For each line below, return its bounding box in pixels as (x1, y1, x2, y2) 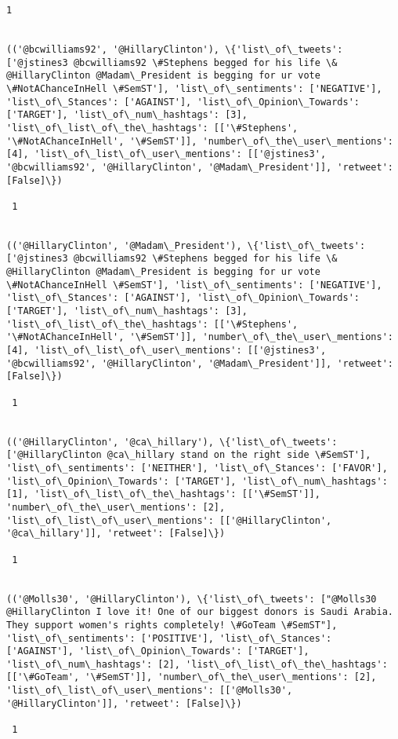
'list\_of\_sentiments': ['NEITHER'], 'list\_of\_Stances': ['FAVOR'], (6, 462, 388, 474)
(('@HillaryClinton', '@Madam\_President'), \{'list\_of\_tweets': (6, 240, 366, 251)
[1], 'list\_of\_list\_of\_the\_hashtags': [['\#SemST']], (6, 488, 320, 500)
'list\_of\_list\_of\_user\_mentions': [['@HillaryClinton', (6, 514, 332, 526)
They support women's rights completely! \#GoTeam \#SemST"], (6, 619, 338, 631)
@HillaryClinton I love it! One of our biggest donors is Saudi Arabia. (6, 606, 393, 618)
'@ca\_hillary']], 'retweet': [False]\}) (6, 528, 226, 540)
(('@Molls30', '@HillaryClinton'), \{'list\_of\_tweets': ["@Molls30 (6, 593, 377, 605)
